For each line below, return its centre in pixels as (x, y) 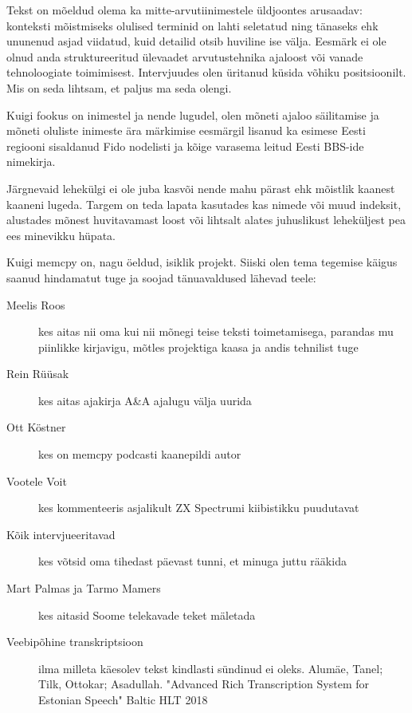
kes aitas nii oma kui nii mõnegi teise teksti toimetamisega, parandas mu (216, 331)
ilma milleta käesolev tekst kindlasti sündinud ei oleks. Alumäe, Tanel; (211, 668)
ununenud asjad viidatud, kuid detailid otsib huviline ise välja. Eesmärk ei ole (196, 41)
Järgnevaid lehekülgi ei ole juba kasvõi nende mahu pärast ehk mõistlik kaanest (201, 188)
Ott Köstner (36, 427)
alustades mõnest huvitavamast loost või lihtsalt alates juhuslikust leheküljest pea (206, 220)
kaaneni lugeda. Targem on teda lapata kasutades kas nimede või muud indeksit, (204, 204)
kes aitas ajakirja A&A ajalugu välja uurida (145, 400)
